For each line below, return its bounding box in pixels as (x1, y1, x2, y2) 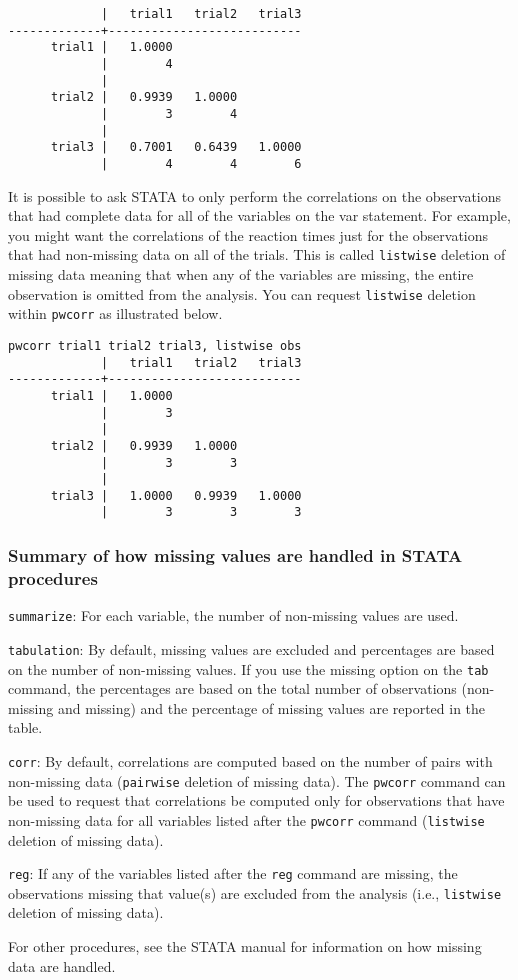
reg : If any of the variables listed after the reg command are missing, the (8, 863, 458, 884)
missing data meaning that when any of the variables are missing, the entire (8, 264, 474, 284)
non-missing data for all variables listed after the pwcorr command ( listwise (8, 809, 485, 830)
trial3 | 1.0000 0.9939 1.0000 (50, 488, 302, 503)
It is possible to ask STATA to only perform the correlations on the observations (8, 185, 502, 206)
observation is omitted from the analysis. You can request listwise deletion (8, 283, 476, 304)
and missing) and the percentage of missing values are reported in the (57, 697, 486, 718)
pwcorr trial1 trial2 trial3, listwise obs (8, 338, 302, 353)
